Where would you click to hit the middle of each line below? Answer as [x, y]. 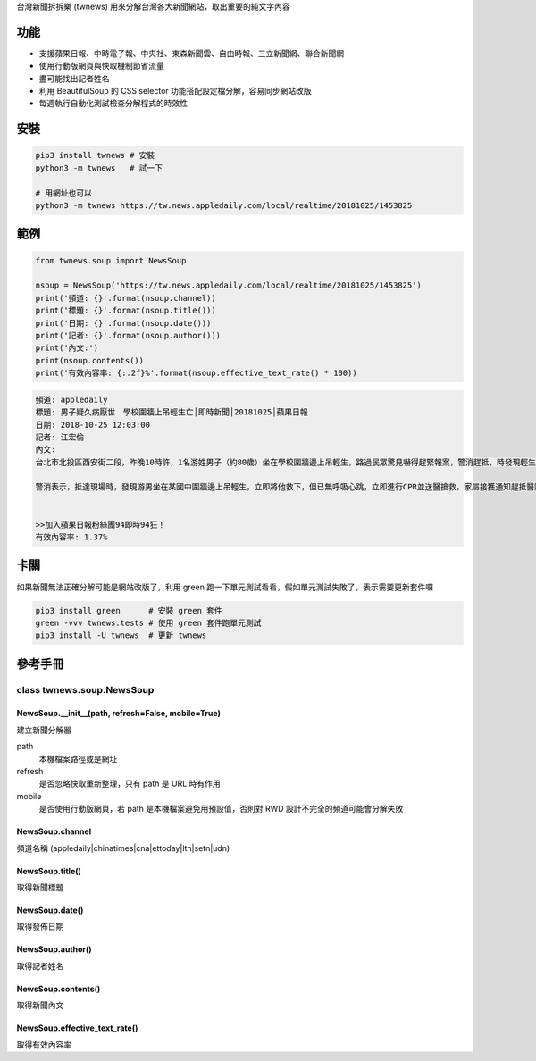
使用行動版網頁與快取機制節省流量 [101, 66]
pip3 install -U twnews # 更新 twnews [121, 635]
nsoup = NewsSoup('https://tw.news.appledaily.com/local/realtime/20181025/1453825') [228, 285]
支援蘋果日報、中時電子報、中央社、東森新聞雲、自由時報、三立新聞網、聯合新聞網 [191, 53]
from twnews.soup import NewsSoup [111, 260]
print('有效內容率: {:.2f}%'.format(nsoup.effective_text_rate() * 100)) [196, 373]
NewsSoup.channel [54, 831]
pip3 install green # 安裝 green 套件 [129, 610]
